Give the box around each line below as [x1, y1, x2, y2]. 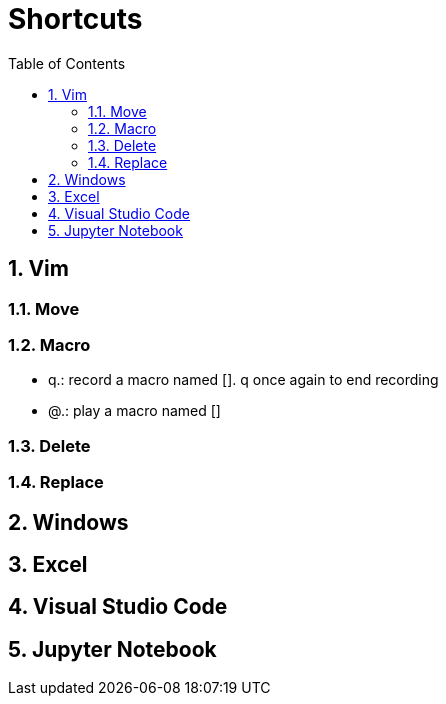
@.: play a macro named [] [48, 402, 221, 420]
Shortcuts [8, 2, 143, 36]
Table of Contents [8, 54, 126, 72]
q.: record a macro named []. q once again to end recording [48, 371, 439, 389]
